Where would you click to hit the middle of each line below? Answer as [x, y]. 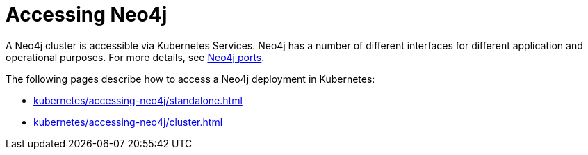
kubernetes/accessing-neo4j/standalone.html [138, 100]
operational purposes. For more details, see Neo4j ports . [135, 57]
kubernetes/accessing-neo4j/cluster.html [128, 122]
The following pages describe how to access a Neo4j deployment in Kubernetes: [190, 79]
